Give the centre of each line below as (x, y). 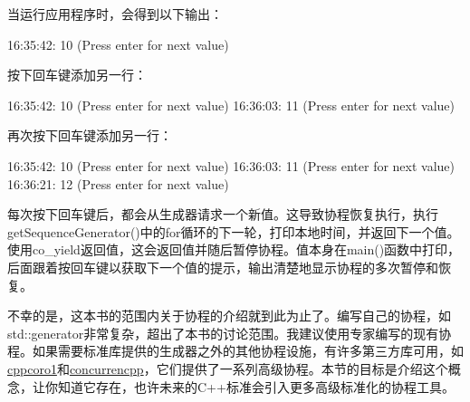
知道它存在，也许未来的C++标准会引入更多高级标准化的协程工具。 (256, 386)
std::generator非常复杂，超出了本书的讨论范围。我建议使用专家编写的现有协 (230, 333)
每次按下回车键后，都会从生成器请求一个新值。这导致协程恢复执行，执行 (223, 214)
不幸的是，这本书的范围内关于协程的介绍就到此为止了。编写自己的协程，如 (229, 316)
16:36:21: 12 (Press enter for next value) (118, 183)
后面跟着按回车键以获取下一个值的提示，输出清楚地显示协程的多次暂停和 (223, 267)
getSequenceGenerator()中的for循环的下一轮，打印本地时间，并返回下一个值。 (234, 231)
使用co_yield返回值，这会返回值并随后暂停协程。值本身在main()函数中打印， (234, 249)
